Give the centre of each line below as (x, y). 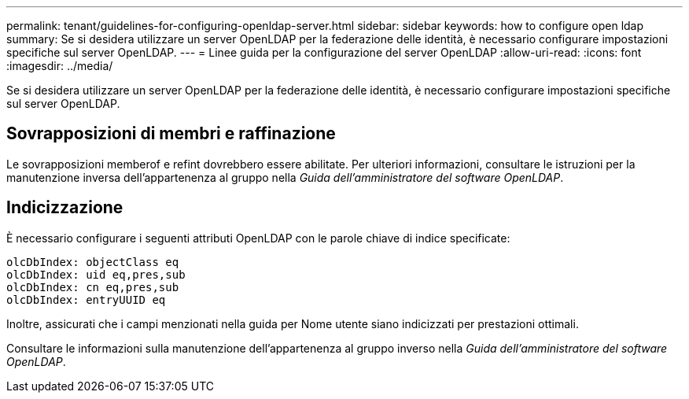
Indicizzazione (65, 208)
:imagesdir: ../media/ (60, 66)
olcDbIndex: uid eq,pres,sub (96, 274)
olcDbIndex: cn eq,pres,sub (93, 287)
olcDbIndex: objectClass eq (93, 262)
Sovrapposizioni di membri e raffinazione (171, 134)
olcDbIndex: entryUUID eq (86, 299)
